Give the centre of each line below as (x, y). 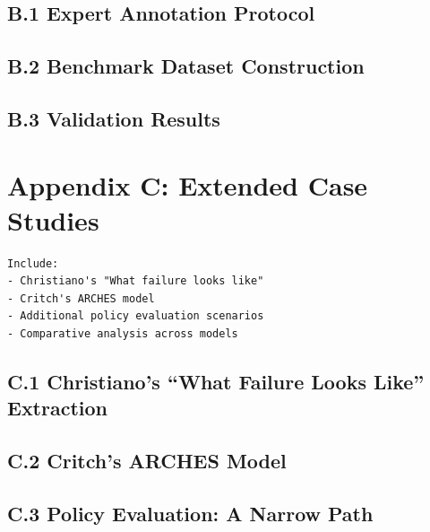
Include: (33, 263)
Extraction (58, 408)
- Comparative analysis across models (123, 334)
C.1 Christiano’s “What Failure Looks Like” (216, 382)
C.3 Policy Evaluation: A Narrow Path (190, 513)
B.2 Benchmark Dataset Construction (186, 66)
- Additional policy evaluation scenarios (136, 316)
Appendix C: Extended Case (188, 184)
